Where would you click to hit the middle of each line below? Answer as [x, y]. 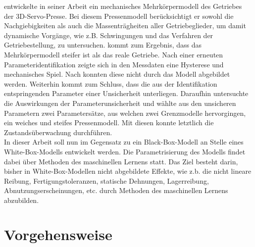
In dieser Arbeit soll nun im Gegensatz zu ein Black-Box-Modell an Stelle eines [124, 142]
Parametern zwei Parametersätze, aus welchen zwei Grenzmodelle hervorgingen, [125, 113]
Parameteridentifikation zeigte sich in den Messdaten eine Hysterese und [114, 64]
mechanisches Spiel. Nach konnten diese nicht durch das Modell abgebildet [117, 74]
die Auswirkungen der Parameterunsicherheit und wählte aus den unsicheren [120, 103]
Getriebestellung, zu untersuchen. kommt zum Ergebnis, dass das [103, 45]
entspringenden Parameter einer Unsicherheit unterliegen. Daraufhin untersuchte [126, 93]
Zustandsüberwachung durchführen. [58, 132]
